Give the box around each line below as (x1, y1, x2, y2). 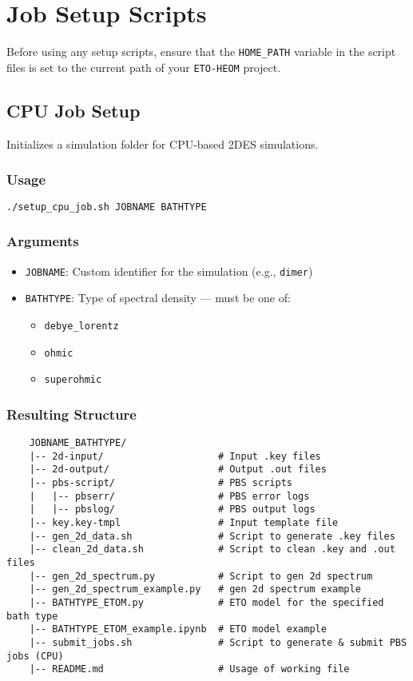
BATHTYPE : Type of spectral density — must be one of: (25, 289, 291, 306)
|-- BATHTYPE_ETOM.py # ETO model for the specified (29, 596, 384, 608)
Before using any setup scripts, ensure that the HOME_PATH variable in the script (6, 43, 396, 60)
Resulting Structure (6, 404, 137, 424)
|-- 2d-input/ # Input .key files (29, 450, 321, 462)
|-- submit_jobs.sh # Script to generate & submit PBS (29, 636, 407, 648)
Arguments (6, 231, 79, 251)
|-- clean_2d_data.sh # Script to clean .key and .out (29, 544, 395, 556)
